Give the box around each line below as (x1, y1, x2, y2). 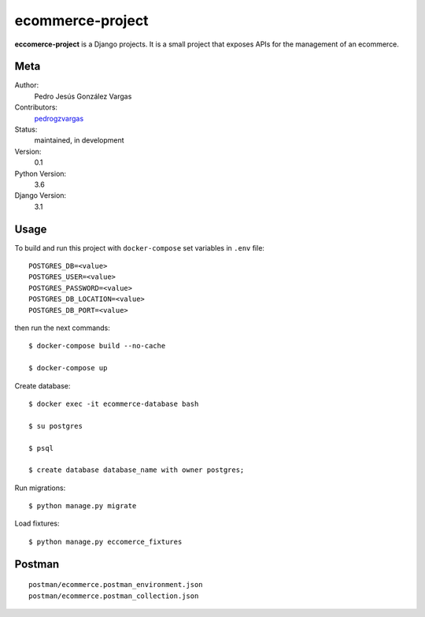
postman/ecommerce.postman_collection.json (28, 591, 199, 600)
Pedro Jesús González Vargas (34, 91, 132, 101)
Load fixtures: (14, 519, 60, 528)
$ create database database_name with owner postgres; (28, 466, 245, 474)
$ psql (28, 444, 54, 452)
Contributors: (14, 102, 58, 112)
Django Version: (14, 191, 67, 200)
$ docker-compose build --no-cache (28, 341, 166, 351)
